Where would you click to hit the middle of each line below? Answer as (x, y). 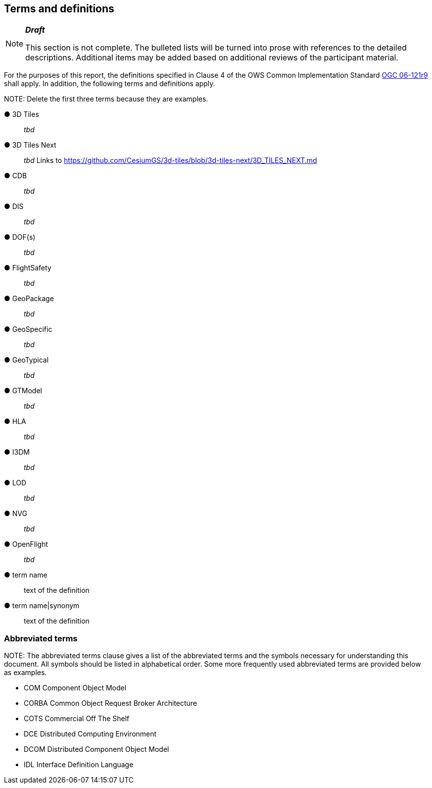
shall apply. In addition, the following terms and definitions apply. (110, 84)
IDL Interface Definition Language (79, 765)
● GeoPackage (29, 299)
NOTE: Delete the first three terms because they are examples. (106, 99)
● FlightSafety (28, 268)
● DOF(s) (20, 237)
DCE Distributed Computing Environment (90, 734)
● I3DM (17, 452)
